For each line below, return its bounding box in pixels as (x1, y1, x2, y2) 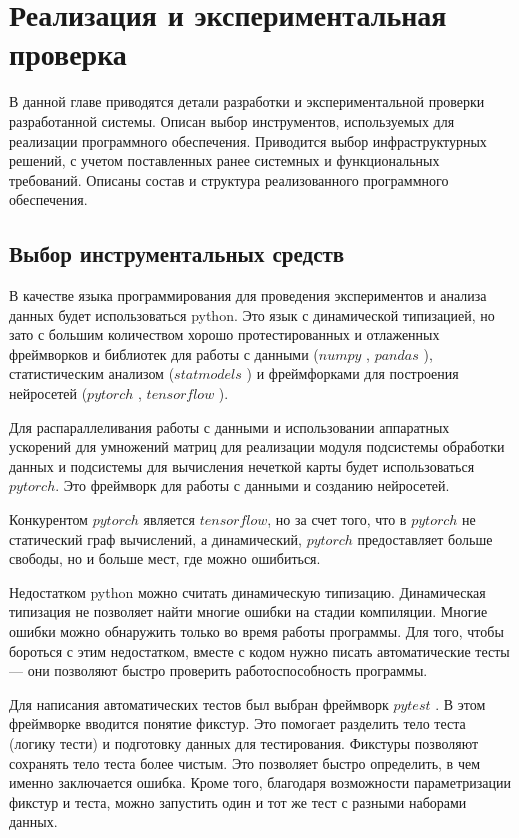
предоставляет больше (357, 528, 493, 549)
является (143, 509, 195, 530)
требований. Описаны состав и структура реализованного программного (9, 169, 449, 190)
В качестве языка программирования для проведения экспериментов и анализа (9, 285, 487, 306)
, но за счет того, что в (267, 509, 407, 530)
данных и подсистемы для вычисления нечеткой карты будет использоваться (9, 455, 475, 476)
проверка (9, 33, 127, 74)
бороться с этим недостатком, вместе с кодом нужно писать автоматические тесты (9, 640, 510, 661)
